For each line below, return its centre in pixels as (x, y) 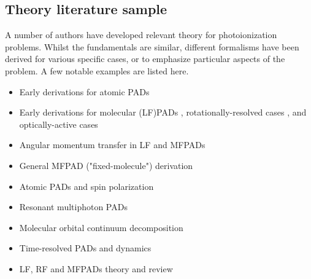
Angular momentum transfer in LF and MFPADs (112, 145)
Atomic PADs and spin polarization (86, 186)
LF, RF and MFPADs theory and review (96, 268)
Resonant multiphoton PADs (73, 207)
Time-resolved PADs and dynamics (85, 248)
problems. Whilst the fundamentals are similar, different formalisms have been (152, 46)
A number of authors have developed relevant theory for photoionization (141, 35)
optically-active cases (59, 124)
